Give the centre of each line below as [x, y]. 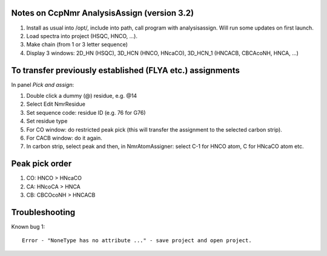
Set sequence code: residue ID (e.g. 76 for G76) [86, 112]
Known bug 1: [28, 226]
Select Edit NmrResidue [56, 104]
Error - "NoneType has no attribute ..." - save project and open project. [137, 241]
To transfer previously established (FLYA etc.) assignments [126, 70]
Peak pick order [41, 164]
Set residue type [47, 121]
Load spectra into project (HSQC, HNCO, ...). [82, 36]
